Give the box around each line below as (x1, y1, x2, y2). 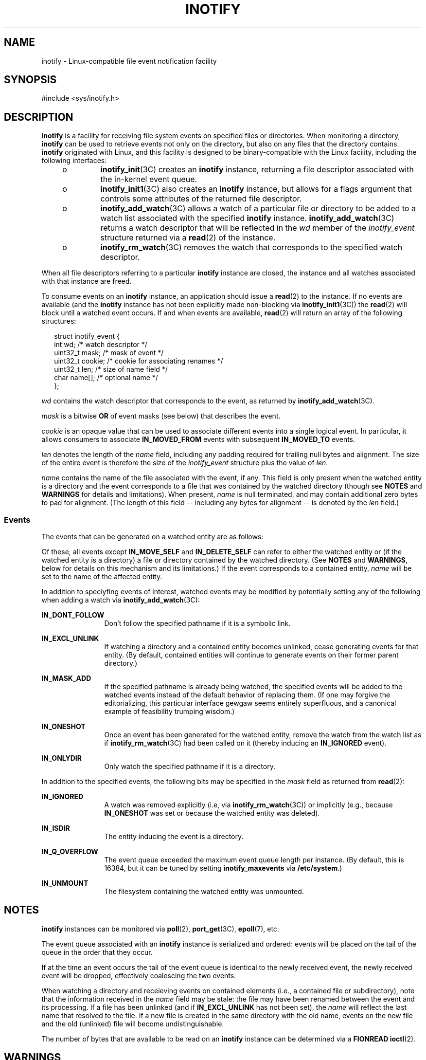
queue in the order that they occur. (41, 948, 153, 956)
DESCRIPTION (4, 110, 73, 123)
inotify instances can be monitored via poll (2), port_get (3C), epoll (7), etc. (41, 924, 279, 933)
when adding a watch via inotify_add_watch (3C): (41, 596, 200, 604)
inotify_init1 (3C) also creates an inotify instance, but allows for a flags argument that (100, 184, 412, 194)
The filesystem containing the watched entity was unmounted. (104, 887, 304, 896)
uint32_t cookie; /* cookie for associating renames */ (54, 357, 223, 366)
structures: (41, 317, 76, 326)
